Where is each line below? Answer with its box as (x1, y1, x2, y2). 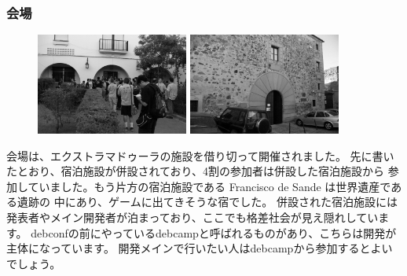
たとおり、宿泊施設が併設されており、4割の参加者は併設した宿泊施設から (6, 163, 385, 179)
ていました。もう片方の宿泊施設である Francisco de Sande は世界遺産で (27, 178, 391, 194)
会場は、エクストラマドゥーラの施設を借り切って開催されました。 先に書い (6, 147, 394, 164)
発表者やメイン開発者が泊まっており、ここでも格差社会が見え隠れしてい (6, 208, 379, 225)
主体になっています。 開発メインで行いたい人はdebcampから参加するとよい (6, 240, 393, 256)
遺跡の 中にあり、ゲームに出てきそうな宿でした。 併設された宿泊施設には (16, 193, 398, 210)
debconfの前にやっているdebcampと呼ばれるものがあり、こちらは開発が (31, 224, 397, 241)
